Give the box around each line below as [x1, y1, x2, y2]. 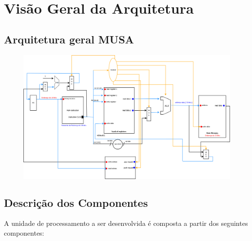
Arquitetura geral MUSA [4, 31, 134, 46]
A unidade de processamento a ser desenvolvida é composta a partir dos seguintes [4, 218, 248, 228]
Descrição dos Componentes [4, 195, 148, 210]
